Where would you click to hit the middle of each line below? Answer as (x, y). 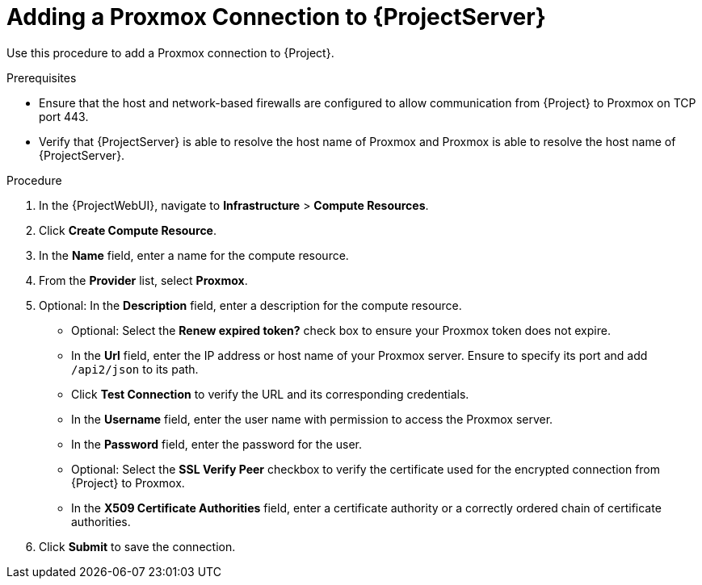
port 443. (64, 116)
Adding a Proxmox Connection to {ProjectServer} (276, 17)
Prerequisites (42, 77)
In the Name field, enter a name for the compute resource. (194, 255)
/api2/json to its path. (135, 369)
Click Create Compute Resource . (128, 230)
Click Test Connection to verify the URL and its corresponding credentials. (270, 394)
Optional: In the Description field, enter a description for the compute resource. (250, 305)
